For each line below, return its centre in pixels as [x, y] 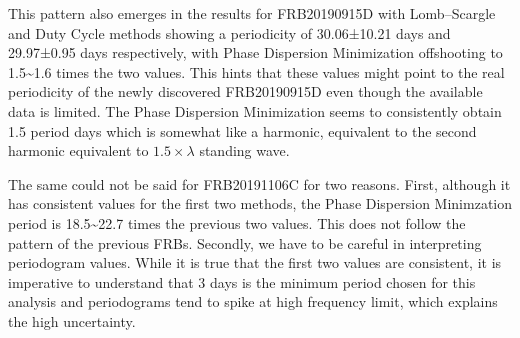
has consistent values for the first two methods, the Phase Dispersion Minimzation [260, 203]
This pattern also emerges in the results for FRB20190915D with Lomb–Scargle [252, 13]
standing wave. [244, 150]
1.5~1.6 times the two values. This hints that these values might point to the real [256, 71]
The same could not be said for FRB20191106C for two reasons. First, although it [259, 183]
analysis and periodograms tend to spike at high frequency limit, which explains [253, 301]
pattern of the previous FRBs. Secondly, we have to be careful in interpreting [245, 242]
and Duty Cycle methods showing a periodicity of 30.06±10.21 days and [229, 32]
